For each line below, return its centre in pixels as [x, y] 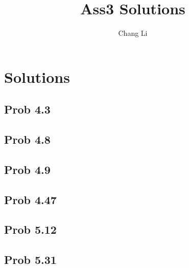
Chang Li [133, 33]
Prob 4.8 [27, 139]
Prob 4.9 [27, 169]
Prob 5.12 [30, 229]
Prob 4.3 [27, 109]
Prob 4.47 [30, 199]
